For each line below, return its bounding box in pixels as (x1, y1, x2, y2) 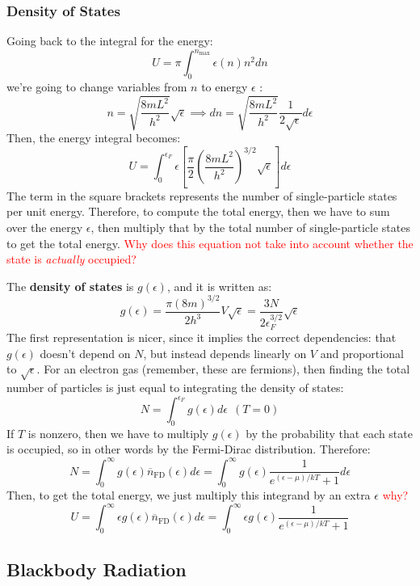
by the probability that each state (246, 424, 413, 441)
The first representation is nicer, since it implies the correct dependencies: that (6, 329, 397, 346)
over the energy (6, 219, 83, 236)
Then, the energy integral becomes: (6, 129, 181, 146)
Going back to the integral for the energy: (6, 32, 213, 49)
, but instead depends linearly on (143, 344, 307, 361)
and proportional (320, 344, 404, 361)
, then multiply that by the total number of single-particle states (90, 219, 410, 236)
